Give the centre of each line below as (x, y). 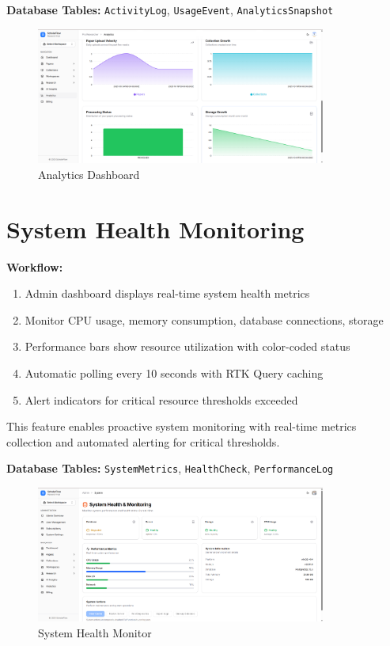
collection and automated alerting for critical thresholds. (143, 441)
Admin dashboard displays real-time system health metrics (167, 293)
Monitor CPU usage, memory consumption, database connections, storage (204, 319)
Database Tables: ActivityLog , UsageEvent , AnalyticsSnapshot (170, 9)
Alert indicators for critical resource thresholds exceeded (161, 399)
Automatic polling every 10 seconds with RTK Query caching (174, 372)
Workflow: (35, 266)
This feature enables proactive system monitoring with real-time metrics (182, 426)
